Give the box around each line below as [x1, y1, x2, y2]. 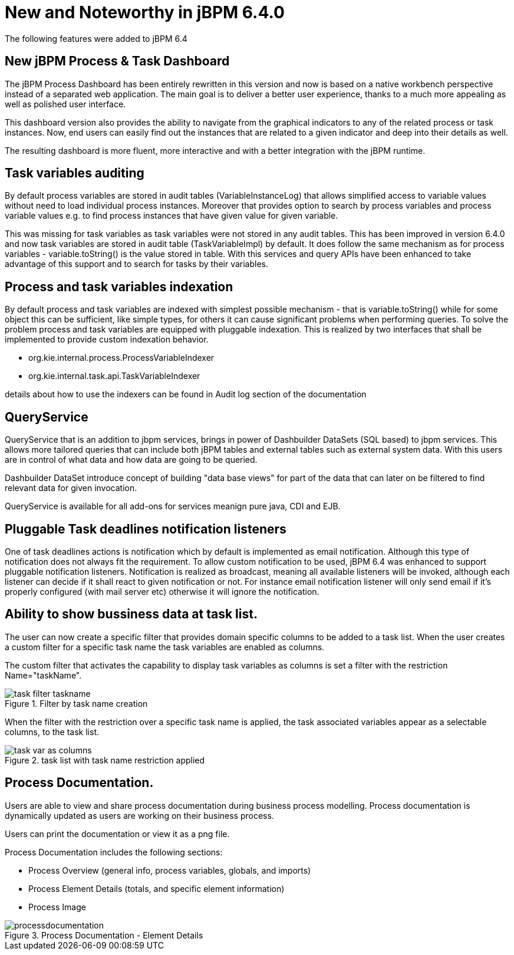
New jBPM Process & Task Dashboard [5, 54, 230, 69]
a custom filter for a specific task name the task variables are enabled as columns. [5, 641, 325, 652]
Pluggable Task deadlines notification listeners [5, 521, 286, 536]
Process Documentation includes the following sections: [5, 847, 223, 857]
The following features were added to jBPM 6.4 [5, 33, 187, 44]
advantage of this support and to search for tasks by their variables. [5, 259, 269, 269]
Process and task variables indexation [5, 279, 233, 294]
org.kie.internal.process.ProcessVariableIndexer [28, 353, 215, 363]
